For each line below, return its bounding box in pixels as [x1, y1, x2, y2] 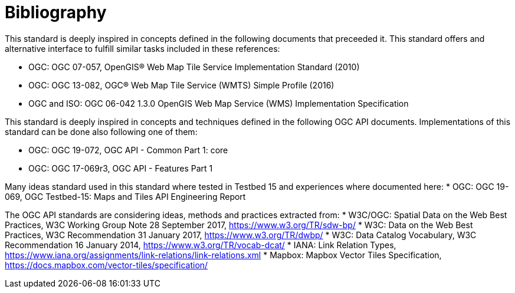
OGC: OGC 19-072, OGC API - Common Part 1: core [28, 144, 228, 155]
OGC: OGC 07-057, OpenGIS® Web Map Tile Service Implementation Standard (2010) [28, 61, 360, 72]
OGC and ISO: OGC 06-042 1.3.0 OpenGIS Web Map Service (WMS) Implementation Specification [28, 98, 409, 108]
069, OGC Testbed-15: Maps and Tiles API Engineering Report [5, 191, 246, 202]
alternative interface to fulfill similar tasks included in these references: [5, 43, 280, 54]
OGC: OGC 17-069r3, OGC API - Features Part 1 [28, 163, 213, 173]
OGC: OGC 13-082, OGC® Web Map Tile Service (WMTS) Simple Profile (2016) [28, 80, 334, 90]
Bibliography [5, 2, 107, 22]
